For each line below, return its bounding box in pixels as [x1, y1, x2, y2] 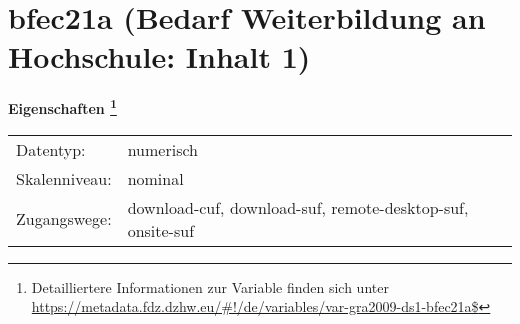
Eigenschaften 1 [8, 95, 117, 118]
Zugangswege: [16, 207, 112, 231]
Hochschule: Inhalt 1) [8, 36, 311, 77]
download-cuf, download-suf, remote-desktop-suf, [127, 195, 469, 219]
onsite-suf [127, 218, 195, 242]
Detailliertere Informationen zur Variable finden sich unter [31, 276, 389, 297]
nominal [127, 166, 184, 190]
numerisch [127, 137, 198, 161]
